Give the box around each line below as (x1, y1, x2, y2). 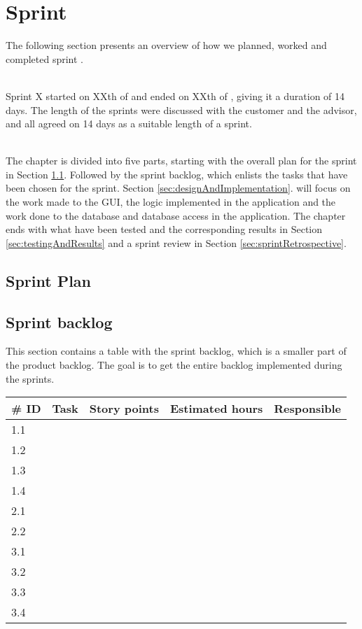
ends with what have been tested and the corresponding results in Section (6, 222, 323, 236)
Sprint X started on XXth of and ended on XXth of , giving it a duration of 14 (6, 88, 345, 103)
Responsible (274, 400, 342, 417)
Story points (89, 400, 159, 417)
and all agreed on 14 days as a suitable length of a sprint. (6, 116, 252, 131)
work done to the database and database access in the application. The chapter (6, 208, 346, 222)
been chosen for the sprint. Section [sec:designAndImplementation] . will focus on (6, 181, 351, 195)
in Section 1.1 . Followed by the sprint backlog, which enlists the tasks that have (6, 167, 348, 181)
